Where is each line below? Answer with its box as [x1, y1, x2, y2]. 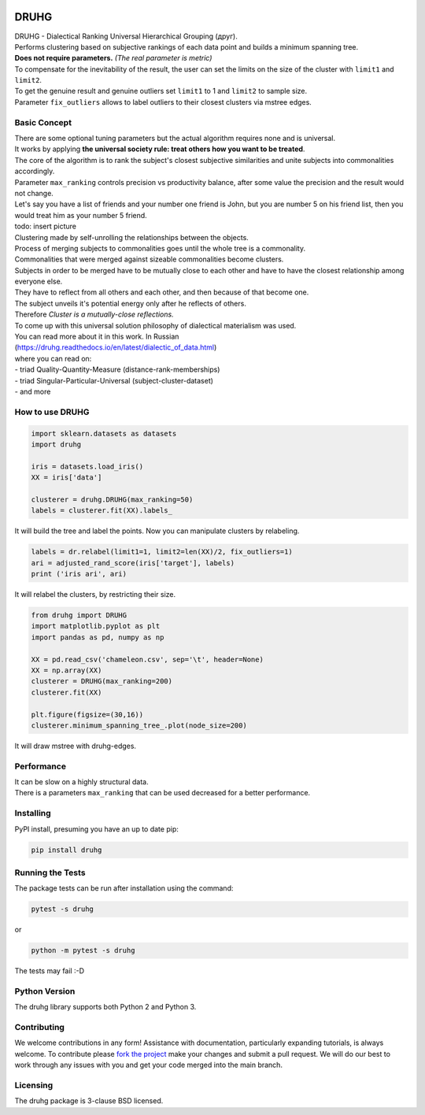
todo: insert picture [14, 221, 77, 232]
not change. [14, 188, 54, 198]
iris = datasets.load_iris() [31, 461, 144, 471]
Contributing [14, 1022, 65, 1033]
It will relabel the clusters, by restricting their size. [14, 590, 176, 598]
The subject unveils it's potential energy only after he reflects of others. [14, 298, 247, 308]
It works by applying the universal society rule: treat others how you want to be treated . [14, 144, 305, 154]
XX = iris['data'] [31, 473, 102, 482]
